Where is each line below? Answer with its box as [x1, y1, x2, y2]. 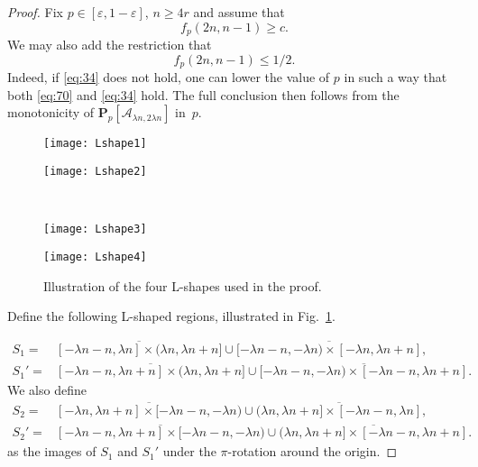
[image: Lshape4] [43, 250, 147, 263]
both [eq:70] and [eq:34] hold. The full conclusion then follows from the [7, 85, 400, 104]
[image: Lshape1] [43, 137, 147, 151]
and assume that [193, 3, 285, 21]
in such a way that [344, 68, 447, 87]
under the [162, 442, 216, 461]
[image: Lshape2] [43, 164, 147, 178]
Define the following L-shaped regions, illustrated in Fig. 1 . [7, 307, 336, 325]
